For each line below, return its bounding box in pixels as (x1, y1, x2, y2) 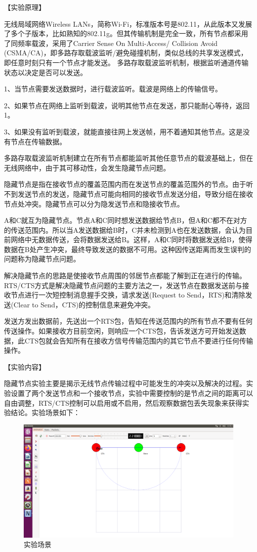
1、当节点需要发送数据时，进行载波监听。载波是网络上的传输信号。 (4, 84, 222, 94)
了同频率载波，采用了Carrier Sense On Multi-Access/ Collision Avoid (4, 38, 218, 48)
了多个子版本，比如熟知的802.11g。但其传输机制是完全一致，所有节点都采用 (4, 28, 248, 39)
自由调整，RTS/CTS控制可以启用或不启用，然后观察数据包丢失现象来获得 (4, 397, 243, 408)
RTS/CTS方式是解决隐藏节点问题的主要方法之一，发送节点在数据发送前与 (4, 280, 243, 290)
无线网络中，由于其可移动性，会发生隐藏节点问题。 (4, 162, 170, 172)
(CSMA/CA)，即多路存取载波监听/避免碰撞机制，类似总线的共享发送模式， (4, 47, 248, 58)
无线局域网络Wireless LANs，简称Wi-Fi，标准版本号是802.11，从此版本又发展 (4, 18, 252, 29)
